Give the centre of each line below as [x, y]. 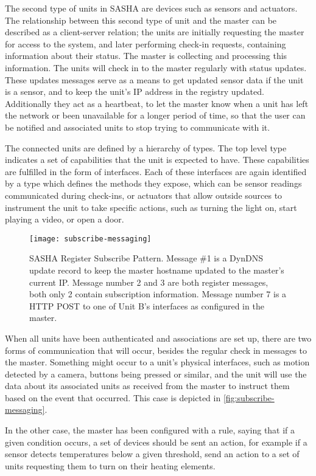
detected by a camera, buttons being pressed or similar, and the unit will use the [156, 374]
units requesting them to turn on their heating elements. [110, 465]
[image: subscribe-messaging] [90, 239]
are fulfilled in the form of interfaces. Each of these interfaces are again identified [156, 171]
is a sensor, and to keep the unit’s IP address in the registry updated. [135, 91]
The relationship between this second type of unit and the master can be [141, 20]
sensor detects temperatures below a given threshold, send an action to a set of [152, 454]
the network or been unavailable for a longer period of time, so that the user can [155, 115]
